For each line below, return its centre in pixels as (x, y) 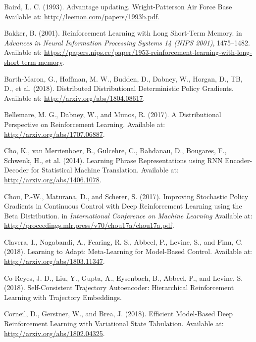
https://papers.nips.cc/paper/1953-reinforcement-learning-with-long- (148, 52)
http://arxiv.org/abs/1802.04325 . (54, 333)
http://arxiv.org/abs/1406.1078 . (53, 179)
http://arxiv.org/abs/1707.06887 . (54, 134)
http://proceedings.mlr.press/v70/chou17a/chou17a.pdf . (89, 225)
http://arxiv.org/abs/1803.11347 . (54, 261)
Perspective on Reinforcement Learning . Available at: (85, 124)
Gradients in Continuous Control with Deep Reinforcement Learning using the (123, 206)
